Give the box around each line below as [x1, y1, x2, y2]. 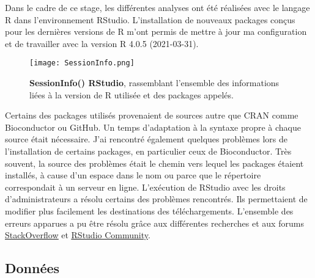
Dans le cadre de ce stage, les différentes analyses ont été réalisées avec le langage [5, 1, 310, 13]
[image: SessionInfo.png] [29, 59, 135, 68]
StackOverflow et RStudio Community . [5, 229, 150, 241]
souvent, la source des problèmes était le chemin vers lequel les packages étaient [5, 156, 304, 169]
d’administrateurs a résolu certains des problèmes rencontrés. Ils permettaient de [5, 192, 308, 205]
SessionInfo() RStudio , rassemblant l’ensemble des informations [29, 76, 280, 89]
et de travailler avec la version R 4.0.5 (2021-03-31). [5, 37, 199, 49]
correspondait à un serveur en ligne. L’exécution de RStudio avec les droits [5, 180, 286, 193]
